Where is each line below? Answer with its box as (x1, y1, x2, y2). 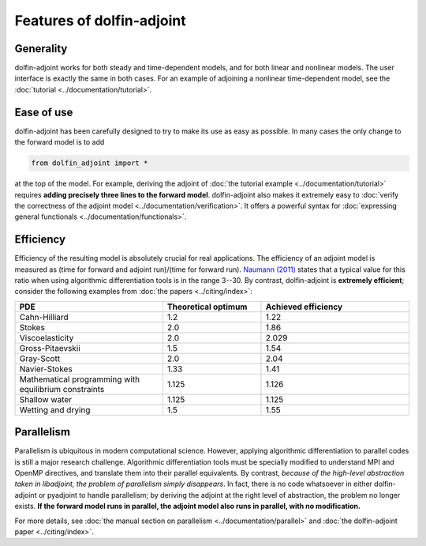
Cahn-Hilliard (19, 311, 69, 322)
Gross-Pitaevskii (19, 342, 80, 353)
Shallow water (19, 393, 73, 405)
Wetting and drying (19, 404, 91, 415)
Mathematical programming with (19, 374, 140, 385)
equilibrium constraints (19, 383, 105, 394)
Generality (14, 42, 68, 55)
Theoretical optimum (166, 301, 248, 312)
